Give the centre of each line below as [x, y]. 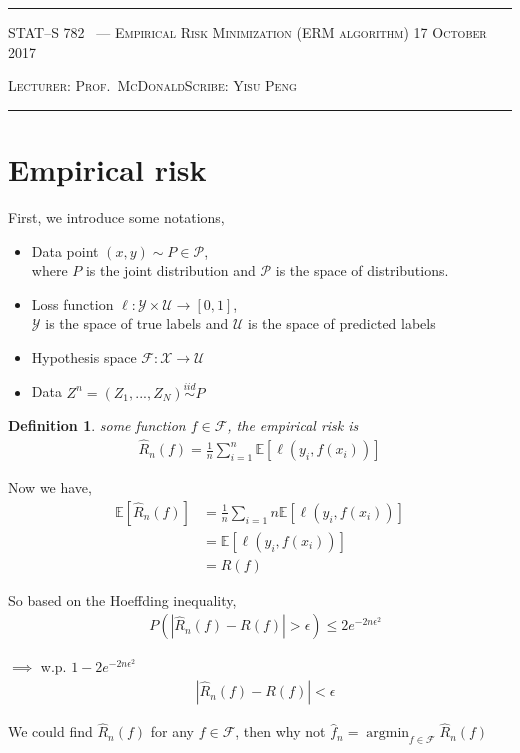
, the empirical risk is [293, 425]
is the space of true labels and [137, 323]
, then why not [280, 731]
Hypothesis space [84, 356]
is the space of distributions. [362, 270]
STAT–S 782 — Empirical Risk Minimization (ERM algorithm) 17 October [247, 32]
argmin [388, 733]
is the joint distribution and [170, 270]
